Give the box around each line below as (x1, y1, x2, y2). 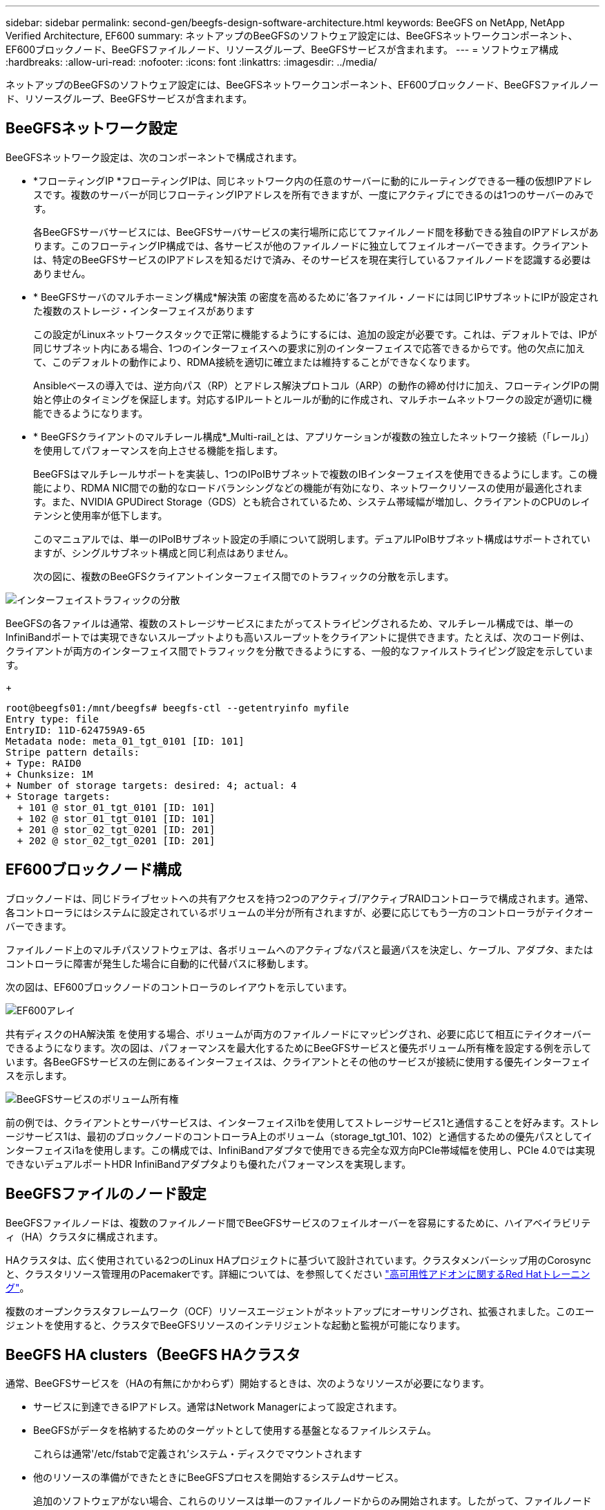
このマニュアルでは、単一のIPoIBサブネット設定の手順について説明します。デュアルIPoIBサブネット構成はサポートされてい (33, 532, 590, 545)
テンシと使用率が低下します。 (33, 509, 168, 521)
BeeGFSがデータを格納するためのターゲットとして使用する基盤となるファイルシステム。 (33, 1424, 436, 1437)
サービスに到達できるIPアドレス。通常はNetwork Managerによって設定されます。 (33, 1401, 403, 1413)
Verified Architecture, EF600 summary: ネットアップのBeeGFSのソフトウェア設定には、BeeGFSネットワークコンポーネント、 (6, 30, 578, 41)
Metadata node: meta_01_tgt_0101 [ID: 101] (6, 735, 244, 747)
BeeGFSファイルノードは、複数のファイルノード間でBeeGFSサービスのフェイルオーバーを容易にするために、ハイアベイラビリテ (6, 1216, 591, 1229)
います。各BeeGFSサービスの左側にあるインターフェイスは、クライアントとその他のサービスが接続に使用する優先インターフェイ (6, 1055, 590, 1068)
